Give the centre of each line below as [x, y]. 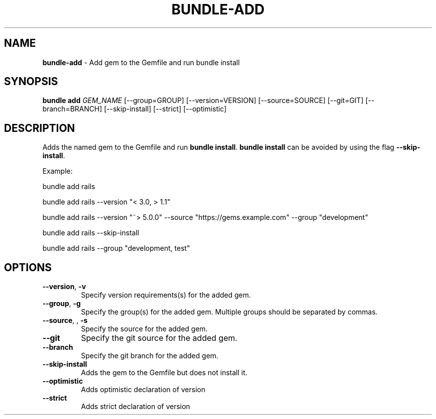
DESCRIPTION [40, 128]
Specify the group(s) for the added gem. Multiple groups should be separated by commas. [229, 312]
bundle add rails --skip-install [91, 233]
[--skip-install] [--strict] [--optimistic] [165, 109]
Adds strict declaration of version [135, 407]
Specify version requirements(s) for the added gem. [166, 295]
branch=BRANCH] [72, 109]
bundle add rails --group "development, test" [116, 248]
